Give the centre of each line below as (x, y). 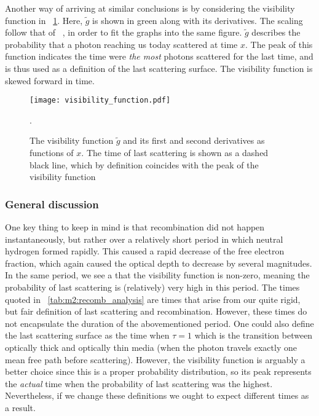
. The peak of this (279, 44)
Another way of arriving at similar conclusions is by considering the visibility (150, 8)
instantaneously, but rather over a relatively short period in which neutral (144, 239)
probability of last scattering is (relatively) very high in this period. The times (152, 287)
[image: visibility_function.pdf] (100, 100)
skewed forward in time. (50, 80)
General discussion (52, 204)
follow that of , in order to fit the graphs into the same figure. (124, 32)
